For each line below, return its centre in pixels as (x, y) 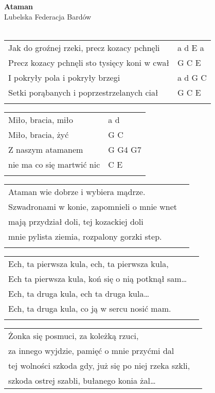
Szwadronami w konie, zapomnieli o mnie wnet (93, 206)
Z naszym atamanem (46, 149)
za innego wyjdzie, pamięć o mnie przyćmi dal (91, 350)
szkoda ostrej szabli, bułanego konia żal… (82, 380)
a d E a (191, 47)
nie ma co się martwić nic (54, 164)
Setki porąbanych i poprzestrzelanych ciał (83, 92)
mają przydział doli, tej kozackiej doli (76, 221)
